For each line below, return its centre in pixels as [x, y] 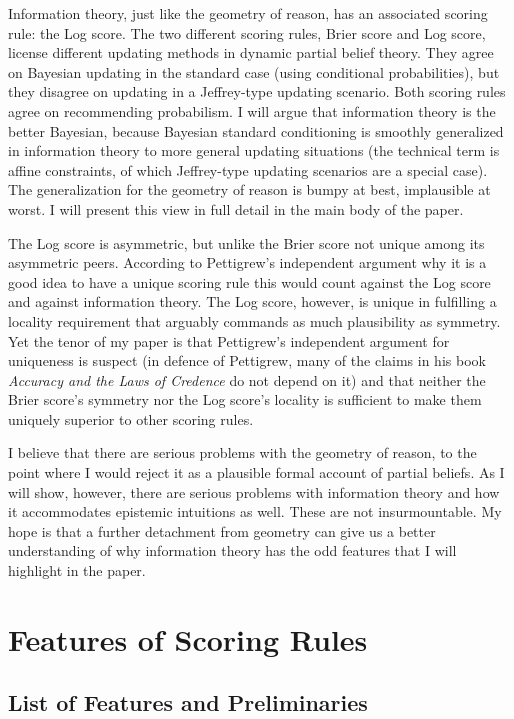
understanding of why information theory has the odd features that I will [232, 550]
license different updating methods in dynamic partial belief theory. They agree [251, 52]
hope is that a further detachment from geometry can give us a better [222, 530]
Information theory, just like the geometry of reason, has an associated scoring [248, 13]
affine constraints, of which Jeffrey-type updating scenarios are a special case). [248, 169]
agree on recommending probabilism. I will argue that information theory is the [252, 110]
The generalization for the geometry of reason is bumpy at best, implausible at [249, 189]
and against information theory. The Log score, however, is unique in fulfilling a [252, 301]
